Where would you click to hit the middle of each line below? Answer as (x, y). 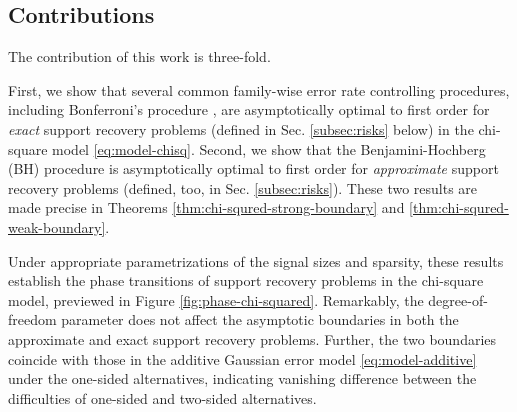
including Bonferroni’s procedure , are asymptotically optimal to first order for (249, 109)
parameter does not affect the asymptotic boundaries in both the (260, 319)
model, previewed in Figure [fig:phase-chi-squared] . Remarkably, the (216, 299)
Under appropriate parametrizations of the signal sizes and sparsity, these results (256, 260)
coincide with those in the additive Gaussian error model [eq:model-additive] (242, 358)
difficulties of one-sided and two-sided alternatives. (162, 397)
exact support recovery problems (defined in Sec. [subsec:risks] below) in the (241, 128)
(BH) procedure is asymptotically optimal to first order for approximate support (253, 168)
